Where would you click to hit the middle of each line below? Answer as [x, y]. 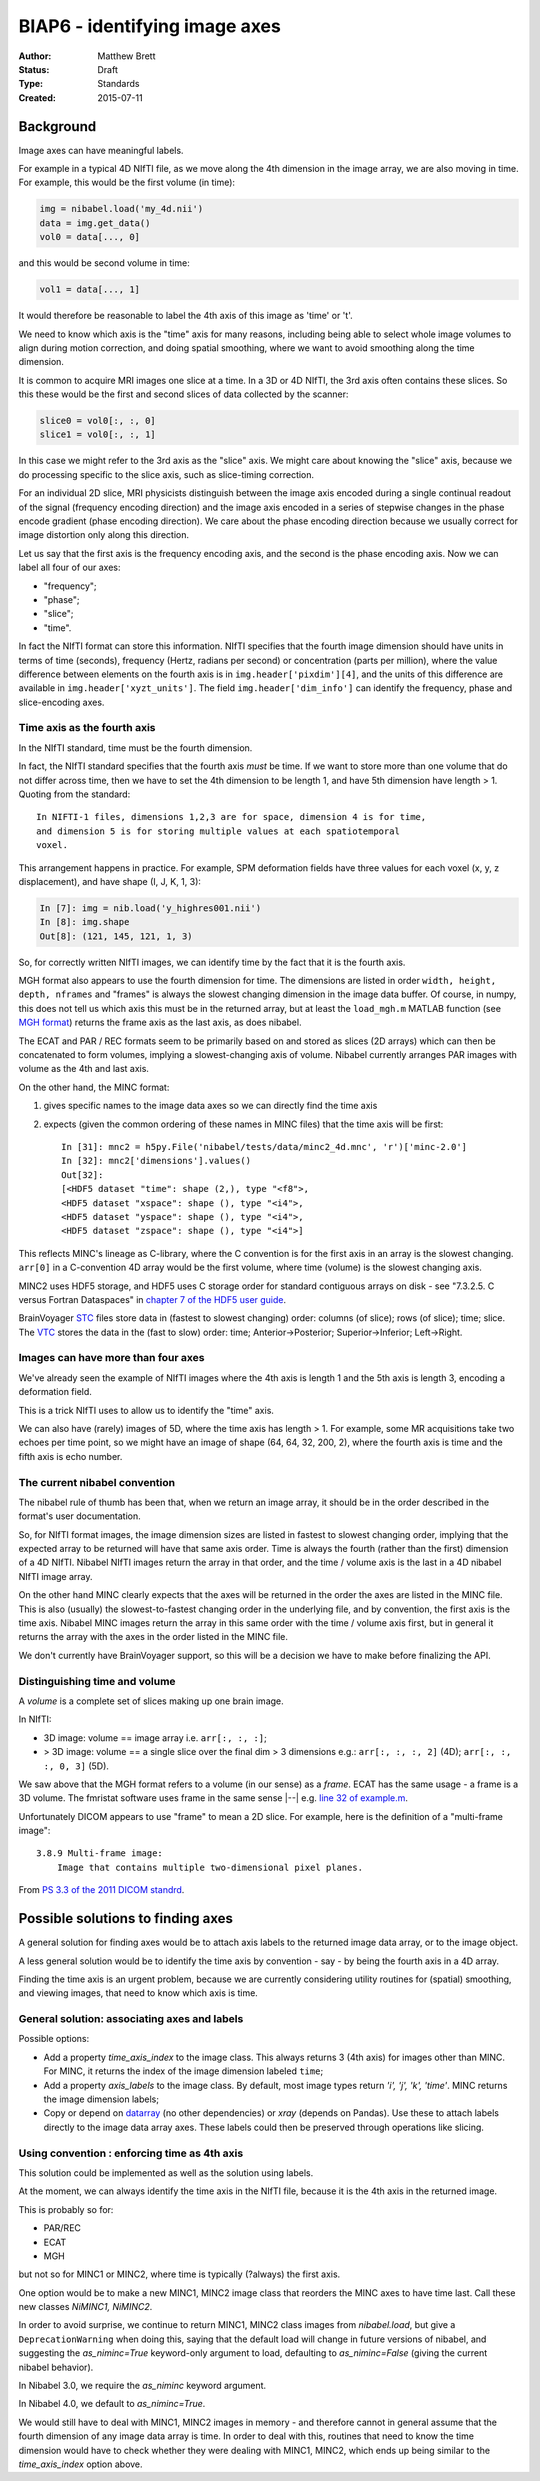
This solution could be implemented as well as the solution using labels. [166, 2172]
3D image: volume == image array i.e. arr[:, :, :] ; [155, 1737]
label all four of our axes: [69, 567]
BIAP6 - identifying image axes [150, 26]
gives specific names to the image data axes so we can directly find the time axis [210, 1106]
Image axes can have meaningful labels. [101, 150]
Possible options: [54, 2039]
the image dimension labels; [101, 2099]
